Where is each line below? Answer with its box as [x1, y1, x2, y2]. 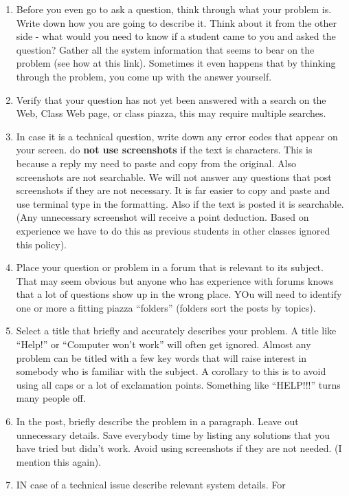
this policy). [16, 237, 67, 251]
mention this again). [16, 454, 102, 468]
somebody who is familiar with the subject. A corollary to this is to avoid [16, 364, 326, 378]
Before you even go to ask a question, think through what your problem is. [16, 2, 332, 16]
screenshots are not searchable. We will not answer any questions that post [16, 169, 332, 184]
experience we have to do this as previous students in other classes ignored [16, 223, 330, 237]
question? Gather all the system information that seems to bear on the [16, 42, 315, 56]
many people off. [16, 391, 86, 405]
